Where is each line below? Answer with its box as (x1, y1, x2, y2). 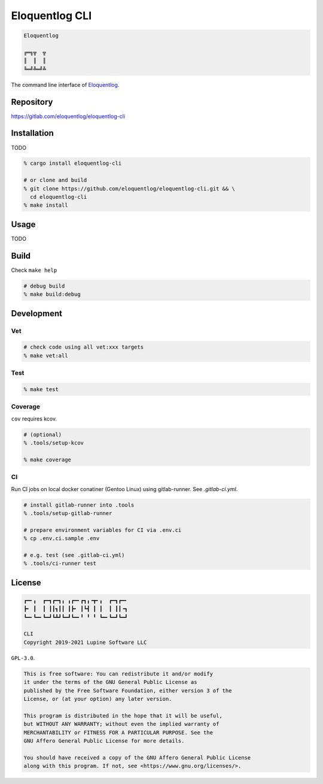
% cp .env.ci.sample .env (23, 535, 100, 542)
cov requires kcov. (11, 415, 57, 422)
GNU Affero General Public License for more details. (23, 737, 185, 744)
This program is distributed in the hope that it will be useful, (23, 712, 223, 719)
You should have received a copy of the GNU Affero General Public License (23, 754, 251, 761)
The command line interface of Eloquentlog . (11, 81, 120, 88)
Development (11, 308, 63, 319)
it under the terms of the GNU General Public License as (23, 679, 197, 686)
